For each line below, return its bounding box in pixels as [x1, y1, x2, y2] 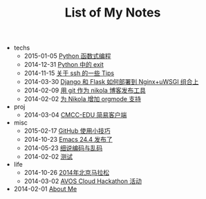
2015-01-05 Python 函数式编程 [24, 52, 111, 60]
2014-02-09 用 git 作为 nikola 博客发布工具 [24, 86, 147, 94]
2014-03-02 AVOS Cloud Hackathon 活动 [24, 177, 142, 185]
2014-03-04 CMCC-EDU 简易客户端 [24, 111, 127, 119]
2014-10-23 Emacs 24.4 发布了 [24, 136, 113, 144]
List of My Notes [64, 5, 161, 21]
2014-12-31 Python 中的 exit [24, 61, 104, 69]
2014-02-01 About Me [13, 185, 77, 193]
